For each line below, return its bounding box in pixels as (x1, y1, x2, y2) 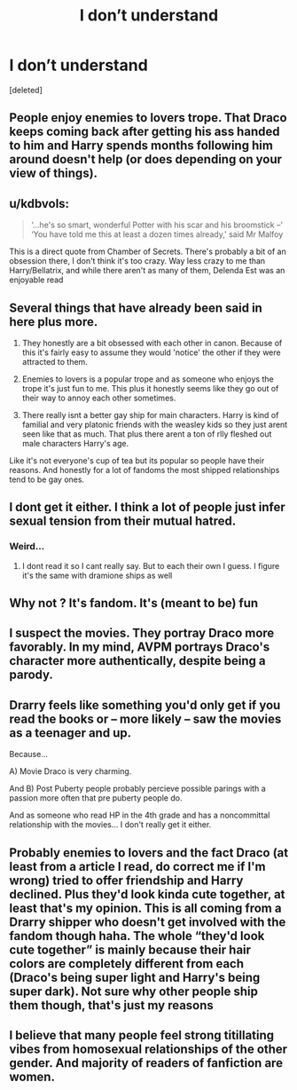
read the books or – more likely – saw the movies (9, 711, 282, 726)
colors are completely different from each (9, 956, 245, 971)
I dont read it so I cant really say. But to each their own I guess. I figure (21, 560, 280, 571)
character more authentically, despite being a (9, 653, 266, 668)
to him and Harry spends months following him (9, 138, 273, 154)
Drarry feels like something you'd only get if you (9, 698, 281, 713)
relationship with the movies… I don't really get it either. (9, 819, 212, 830)
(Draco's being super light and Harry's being (9, 969, 261, 985)
